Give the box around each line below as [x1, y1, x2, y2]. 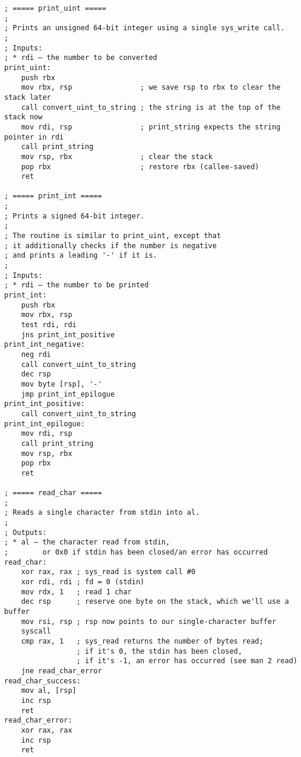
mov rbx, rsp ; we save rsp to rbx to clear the [21, 83, 281, 92]
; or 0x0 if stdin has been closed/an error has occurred [4, 548, 268, 557]
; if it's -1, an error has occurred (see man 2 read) [76, 657, 297, 666]
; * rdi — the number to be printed [4, 281, 149, 290]
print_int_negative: [4, 340, 85, 349]
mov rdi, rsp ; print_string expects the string [21, 122, 281, 131]
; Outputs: [4, 528, 47, 537]
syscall [21, 627, 51, 636]
